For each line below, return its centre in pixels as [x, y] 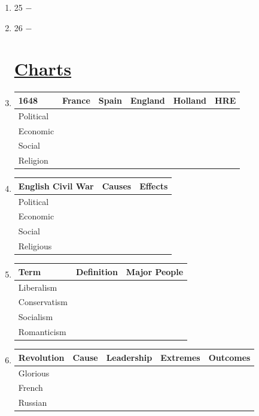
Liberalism [38, 287]
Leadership [129, 357]
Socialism [36, 317]
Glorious [34, 373]
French [31, 388]
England [147, 100]
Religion [33, 160]
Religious [35, 246]
